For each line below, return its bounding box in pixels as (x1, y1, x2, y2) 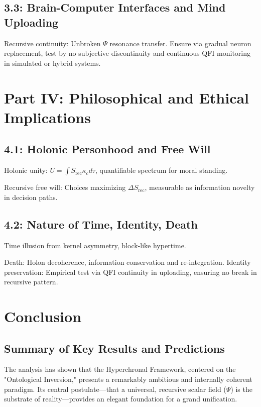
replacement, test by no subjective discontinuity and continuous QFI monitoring (4, 48, 250, 58)
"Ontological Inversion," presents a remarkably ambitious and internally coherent (4, 374, 252, 384)
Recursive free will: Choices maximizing (4, 182, 126, 192)
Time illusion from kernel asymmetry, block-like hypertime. (4, 240, 186, 250)
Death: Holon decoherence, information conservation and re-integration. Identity (4, 257, 251, 267)
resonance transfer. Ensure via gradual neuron (109, 38, 251, 48)
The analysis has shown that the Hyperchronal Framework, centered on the (4, 364, 236, 374)
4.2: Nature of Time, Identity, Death (4, 216, 198, 232)
